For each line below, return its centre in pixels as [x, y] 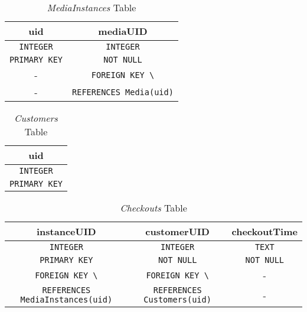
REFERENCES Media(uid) [123, 92]
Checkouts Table [153, 208]
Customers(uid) [177, 300]
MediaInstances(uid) [66, 300]
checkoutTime [264, 231]
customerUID [177, 231]
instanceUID [66, 231]
